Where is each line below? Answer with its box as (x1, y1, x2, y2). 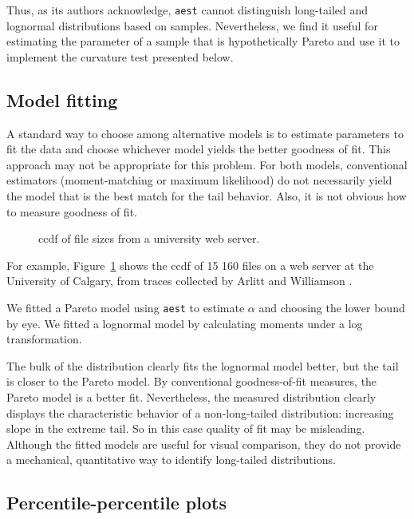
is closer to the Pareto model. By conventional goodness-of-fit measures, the (6, 373, 377, 390)
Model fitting (6, 87, 118, 112)
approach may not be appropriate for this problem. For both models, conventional (6, 156, 408, 172)
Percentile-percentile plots (6, 490, 227, 515)
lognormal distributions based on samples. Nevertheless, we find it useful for (6, 17, 378, 34)
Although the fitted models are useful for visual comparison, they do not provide (6, 435, 401, 452)
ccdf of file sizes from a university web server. (38, 230, 260, 247)
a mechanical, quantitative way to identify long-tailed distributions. (6, 451, 336, 468)
